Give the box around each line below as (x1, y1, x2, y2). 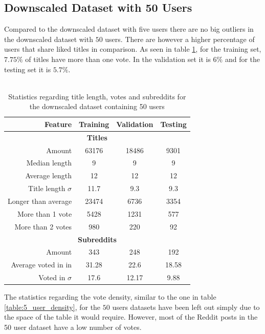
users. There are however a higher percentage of (105, 33, 255, 44)
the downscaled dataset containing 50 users (29, 101, 165, 112)
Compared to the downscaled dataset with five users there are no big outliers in (4, 24, 254, 34)
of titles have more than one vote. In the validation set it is (25, 53, 211, 64)
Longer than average (8, 196, 72, 206)
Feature (44, 118, 72, 129)
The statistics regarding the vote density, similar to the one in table (4, 291, 216, 302)
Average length (25, 170, 72, 181)
